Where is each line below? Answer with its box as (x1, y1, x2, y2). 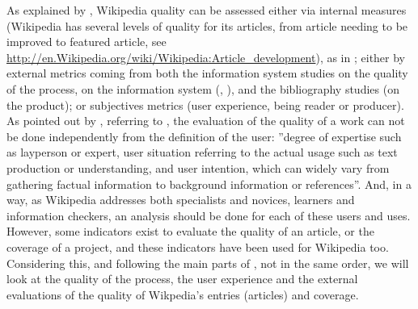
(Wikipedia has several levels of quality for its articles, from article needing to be (6, 17, 408, 34)
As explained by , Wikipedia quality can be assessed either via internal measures (6, 2, 407, 18)
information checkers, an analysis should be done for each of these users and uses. (6, 207, 411, 223)
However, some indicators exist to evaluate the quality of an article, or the (6, 223, 374, 240)
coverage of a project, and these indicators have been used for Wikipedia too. (6, 238, 389, 255)
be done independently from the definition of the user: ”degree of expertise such (6, 127, 402, 144)
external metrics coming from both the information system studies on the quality (6, 65, 408, 81)
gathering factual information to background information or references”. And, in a (6, 175, 412, 192)
